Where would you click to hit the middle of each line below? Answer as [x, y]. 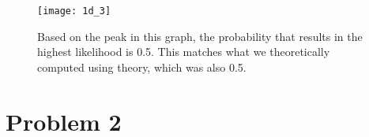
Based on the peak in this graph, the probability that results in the [200, 36]
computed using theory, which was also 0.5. [142, 67]
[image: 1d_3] [74, 11]
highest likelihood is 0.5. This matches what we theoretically [184, 52]
